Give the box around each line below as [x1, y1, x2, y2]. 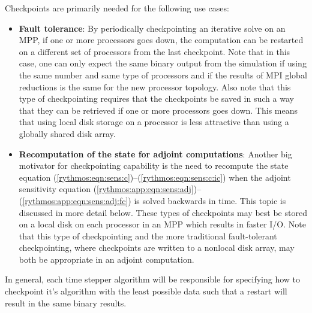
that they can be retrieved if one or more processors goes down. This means [19, 104, 298, 116]
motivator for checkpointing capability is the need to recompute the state [19, 159, 289, 172]
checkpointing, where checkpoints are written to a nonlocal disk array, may [19, 241, 295, 254]
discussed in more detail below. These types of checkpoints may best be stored [19, 206, 307, 218]
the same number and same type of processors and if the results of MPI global [19, 68, 307, 81]
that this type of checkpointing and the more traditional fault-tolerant [19, 229, 277, 242]
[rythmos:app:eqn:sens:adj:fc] [22, 194, 128, 206]
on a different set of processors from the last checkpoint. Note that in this [19, 45, 290, 57]
